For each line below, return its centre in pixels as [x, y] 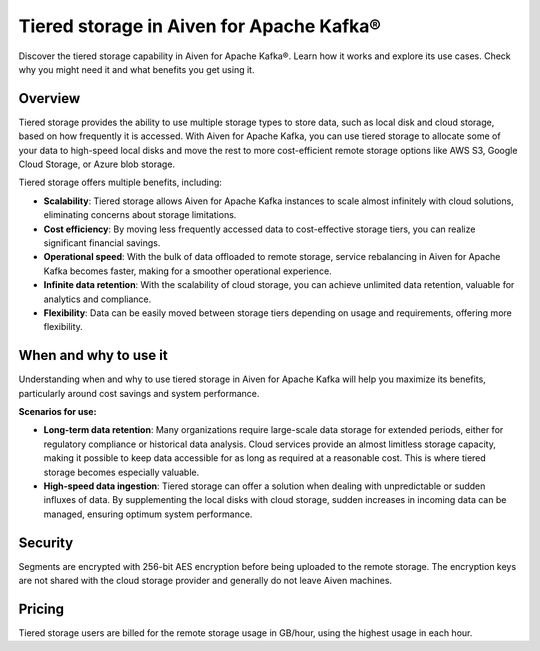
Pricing [41, 608]
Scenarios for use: [57, 411]
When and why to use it [93, 355]
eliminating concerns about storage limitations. [140, 215]
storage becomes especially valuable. [121, 472]
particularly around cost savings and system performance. [139, 393]
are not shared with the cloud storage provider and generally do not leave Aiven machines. [205, 581]
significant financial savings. [102, 242]
